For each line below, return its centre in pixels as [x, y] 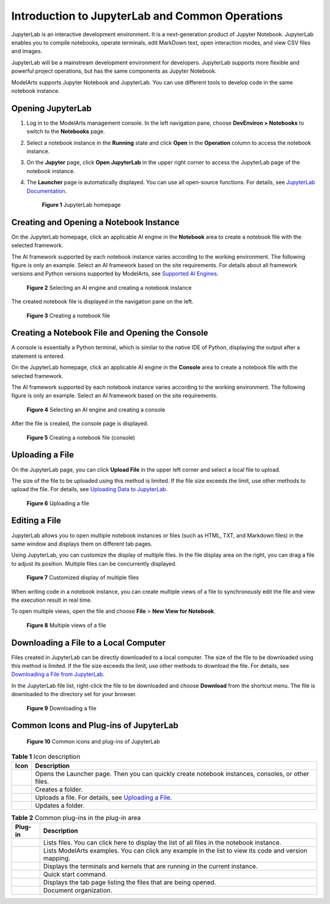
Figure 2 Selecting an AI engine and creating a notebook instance [109, 287]
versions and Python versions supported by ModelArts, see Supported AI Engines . [115, 274]
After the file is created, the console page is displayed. [80, 424]
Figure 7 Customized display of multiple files [83, 577]
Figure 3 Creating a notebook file [68, 316]
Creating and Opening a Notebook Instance [95, 222]
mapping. [57, 858]
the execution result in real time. [52, 600]
